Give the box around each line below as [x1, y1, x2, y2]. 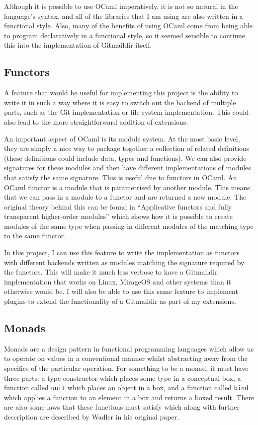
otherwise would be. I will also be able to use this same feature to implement [4, 286, 238, 296]
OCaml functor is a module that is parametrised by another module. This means [4, 182, 250, 192]
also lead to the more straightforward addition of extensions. [4, 116, 188, 127]
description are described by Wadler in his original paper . [4, 412, 179, 422]
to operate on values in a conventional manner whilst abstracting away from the [4, 353, 248, 363]
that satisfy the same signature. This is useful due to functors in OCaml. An [4, 172, 237, 182]
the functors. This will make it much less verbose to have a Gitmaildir [4, 267, 218, 277]
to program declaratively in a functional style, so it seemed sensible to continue [4, 30, 246, 40]
